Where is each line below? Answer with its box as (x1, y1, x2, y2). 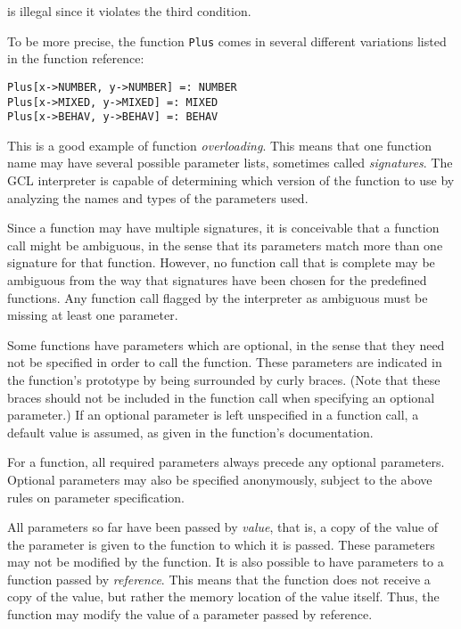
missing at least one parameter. (7, 306, 178, 324)
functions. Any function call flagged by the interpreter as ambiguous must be (7, 288, 428, 306)
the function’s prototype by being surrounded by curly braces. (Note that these (7, 370, 440, 388)
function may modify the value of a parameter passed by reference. (7, 605, 373, 624)
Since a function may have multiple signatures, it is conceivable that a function (7, 218, 440, 237)
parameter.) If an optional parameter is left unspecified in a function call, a (7, 405, 419, 424)
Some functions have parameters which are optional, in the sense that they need (7, 335, 445, 354)
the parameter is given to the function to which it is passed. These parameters (7, 535, 435, 553)
